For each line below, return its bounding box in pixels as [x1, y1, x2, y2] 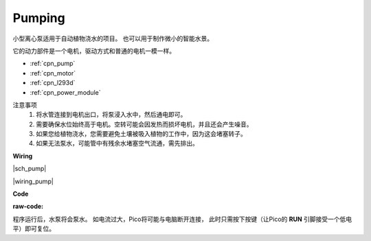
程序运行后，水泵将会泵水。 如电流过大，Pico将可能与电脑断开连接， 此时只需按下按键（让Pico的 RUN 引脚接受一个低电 [12, 215, 352, 223]
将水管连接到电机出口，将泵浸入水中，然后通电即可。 [36, 111, 187, 119]
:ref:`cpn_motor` [30, 69, 76, 77]
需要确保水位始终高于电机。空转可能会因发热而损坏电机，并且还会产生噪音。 [36, 120, 253, 128]
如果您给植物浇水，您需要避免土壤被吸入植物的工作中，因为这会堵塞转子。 [36, 130, 247, 138]
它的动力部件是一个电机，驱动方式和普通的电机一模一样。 [12, 47, 175, 55]
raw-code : [12, 203, 44, 211]
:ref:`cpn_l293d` [30, 79, 76, 87]
